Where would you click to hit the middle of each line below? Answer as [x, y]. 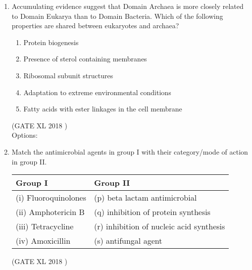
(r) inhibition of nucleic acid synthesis [159, 226]
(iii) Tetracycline [45, 226]
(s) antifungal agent [128, 241]
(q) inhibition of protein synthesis [152, 212]
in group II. [29, 161]
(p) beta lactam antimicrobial [145, 198]
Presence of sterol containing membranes [85, 59]
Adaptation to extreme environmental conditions [97, 92]
